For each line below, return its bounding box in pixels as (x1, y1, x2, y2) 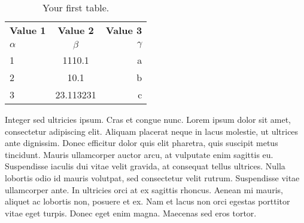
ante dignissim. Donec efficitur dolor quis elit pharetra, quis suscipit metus (5, 137, 278, 149)
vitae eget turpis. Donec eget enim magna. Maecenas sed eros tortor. (5, 206, 257, 219)
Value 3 (105, 23, 142, 37)
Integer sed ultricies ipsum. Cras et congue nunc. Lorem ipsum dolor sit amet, (5, 113, 291, 125)
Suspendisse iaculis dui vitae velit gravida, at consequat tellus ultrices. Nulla (5, 160, 285, 172)
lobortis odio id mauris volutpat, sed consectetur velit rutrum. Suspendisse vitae (5, 171, 300, 184)
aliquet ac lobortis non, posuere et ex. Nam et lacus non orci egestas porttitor (5, 195, 290, 207)
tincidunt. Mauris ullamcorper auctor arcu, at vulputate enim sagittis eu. (5, 148, 273, 160)
